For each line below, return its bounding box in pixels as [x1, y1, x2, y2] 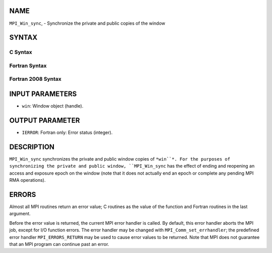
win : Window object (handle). [22, 103, 84, 109]
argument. [9, 211, 31, 217]
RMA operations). [9, 177, 46, 183]
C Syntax [9, 48, 32, 56]
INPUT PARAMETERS [9, 90, 77, 98]
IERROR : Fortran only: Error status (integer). [22, 129, 113, 136]
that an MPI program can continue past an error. [9, 241, 109, 247]
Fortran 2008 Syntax [9, 76, 61, 83]
